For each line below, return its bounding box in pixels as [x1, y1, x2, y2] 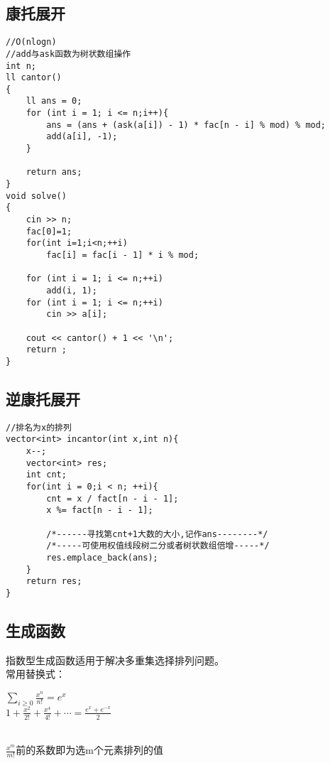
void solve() [6, 190, 67, 201]
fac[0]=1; [26, 226, 72, 237]
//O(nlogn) [6, 37, 57, 48]
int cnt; [26, 470, 67, 480]
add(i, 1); [46, 285, 97, 296]
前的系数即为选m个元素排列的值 [16, 742, 163, 757]
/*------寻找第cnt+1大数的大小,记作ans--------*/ [46, 529, 268, 539]
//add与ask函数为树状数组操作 [6, 48, 131, 59]
